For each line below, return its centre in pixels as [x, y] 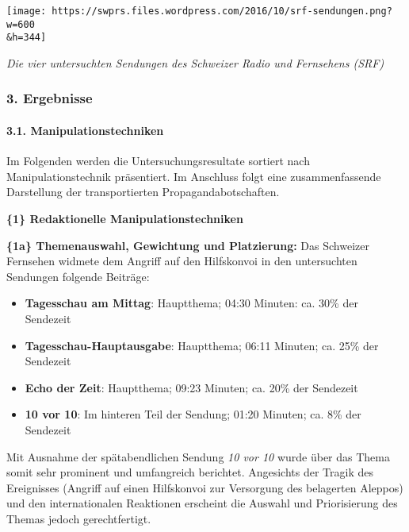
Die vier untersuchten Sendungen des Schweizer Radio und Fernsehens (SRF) [195, 62]
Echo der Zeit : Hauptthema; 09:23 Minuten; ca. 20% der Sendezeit [191, 387]
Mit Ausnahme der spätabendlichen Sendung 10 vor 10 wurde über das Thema [198, 456]
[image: [27, 11]
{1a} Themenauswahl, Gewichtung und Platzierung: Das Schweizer [188, 245]
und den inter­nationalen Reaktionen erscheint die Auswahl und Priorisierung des [202, 503]
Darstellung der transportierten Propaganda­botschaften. [143, 192]
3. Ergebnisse [50, 98]
